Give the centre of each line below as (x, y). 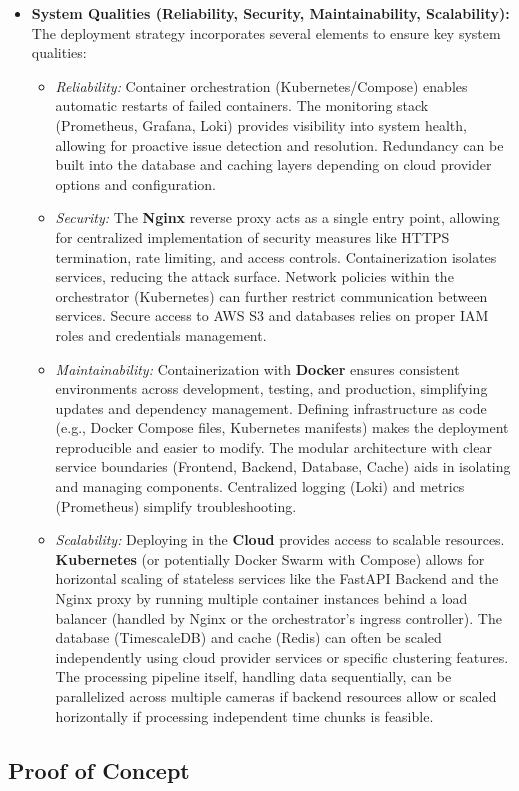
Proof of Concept (99, 769)
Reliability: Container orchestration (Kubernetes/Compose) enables (261, 85)
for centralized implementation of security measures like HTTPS (252, 236)
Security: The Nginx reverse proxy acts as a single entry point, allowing (277, 217)
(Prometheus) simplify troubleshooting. (176, 505)
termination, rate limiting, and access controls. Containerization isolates (276, 256)
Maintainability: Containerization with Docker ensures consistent (257, 368)
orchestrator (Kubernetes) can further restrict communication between (271, 295)
